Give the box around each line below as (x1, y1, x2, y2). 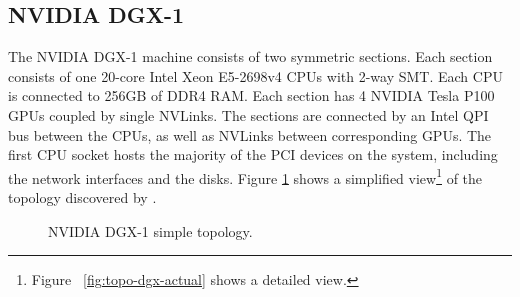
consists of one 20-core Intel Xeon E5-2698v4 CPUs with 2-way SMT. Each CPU (8, 65, 503, 86)
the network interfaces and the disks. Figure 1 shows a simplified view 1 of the (8, 164, 483, 188)
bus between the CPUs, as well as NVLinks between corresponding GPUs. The (8, 124, 492, 145)
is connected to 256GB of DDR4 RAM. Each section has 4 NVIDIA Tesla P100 (8, 85, 495, 106)
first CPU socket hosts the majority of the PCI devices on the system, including (8, 144, 498, 165)
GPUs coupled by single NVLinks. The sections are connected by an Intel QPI (8, 104, 489, 125)
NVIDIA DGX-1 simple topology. (48, 220, 253, 241)
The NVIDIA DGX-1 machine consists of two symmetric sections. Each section (8, 46, 493, 67)
